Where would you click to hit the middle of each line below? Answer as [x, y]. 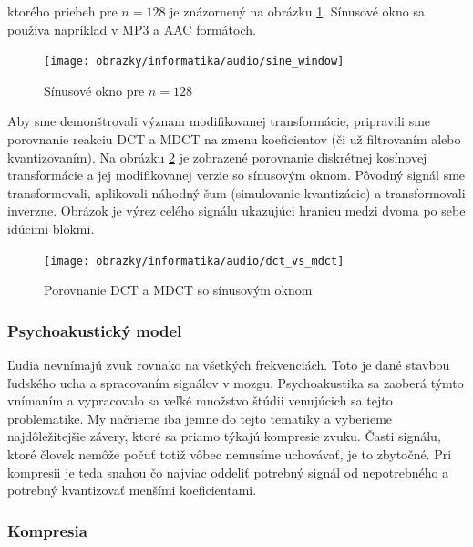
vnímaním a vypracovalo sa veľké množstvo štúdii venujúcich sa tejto [200, 400]
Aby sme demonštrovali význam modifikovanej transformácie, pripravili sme [219, 121]
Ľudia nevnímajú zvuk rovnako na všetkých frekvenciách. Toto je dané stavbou [229, 365]
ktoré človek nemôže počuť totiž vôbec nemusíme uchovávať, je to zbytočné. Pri [230, 454]
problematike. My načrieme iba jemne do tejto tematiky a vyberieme [200, 418]
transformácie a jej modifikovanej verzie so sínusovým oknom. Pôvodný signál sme [236, 175]
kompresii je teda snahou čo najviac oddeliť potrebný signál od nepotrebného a [228, 472]
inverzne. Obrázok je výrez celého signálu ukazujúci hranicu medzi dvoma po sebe [236, 210]
